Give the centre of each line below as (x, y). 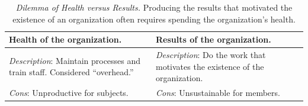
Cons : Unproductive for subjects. (69, 93)
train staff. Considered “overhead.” (71, 72)
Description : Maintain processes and (75, 60)
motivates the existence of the (210, 66)
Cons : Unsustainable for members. (218, 93)
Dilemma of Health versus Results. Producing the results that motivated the (154, 7)
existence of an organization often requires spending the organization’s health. (154, 19)
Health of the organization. (65, 39)
